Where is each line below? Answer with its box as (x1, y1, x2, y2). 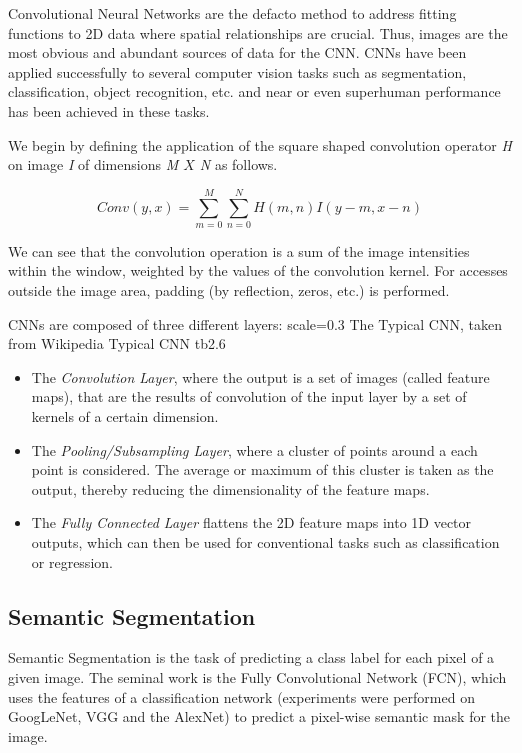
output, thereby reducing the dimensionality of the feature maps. (31, 478, 430, 499)
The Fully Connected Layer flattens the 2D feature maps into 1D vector (31, 512, 472, 533)
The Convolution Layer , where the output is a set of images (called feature (31, 366, 490, 387)
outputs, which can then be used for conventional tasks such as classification (31, 532, 500, 552)
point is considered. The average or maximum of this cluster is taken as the (31, 459, 494, 480)
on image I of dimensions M (8, 154, 179, 175)
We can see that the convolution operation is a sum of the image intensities (8, 240, 470, 261)
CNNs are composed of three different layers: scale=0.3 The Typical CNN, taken (8, 313, 502, 334)
